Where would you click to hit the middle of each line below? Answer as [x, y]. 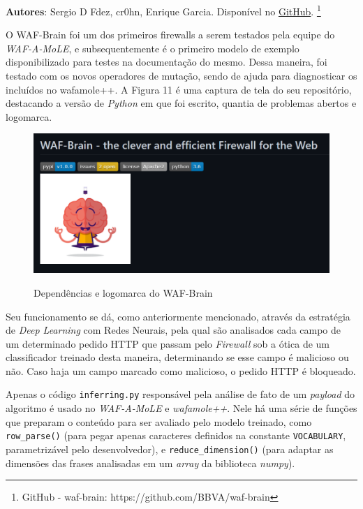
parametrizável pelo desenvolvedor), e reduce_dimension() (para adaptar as [170, 449]
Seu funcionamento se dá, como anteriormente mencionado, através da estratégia [178, 316]
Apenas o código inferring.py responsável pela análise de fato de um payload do [180, 394]
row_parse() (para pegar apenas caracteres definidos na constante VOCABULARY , [176, 435]
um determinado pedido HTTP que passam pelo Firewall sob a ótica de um [168, 343]
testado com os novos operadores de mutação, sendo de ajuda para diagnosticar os [181, 76]
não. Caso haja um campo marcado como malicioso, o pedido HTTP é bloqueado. [181, 370]
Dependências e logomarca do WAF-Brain [123, 292]
